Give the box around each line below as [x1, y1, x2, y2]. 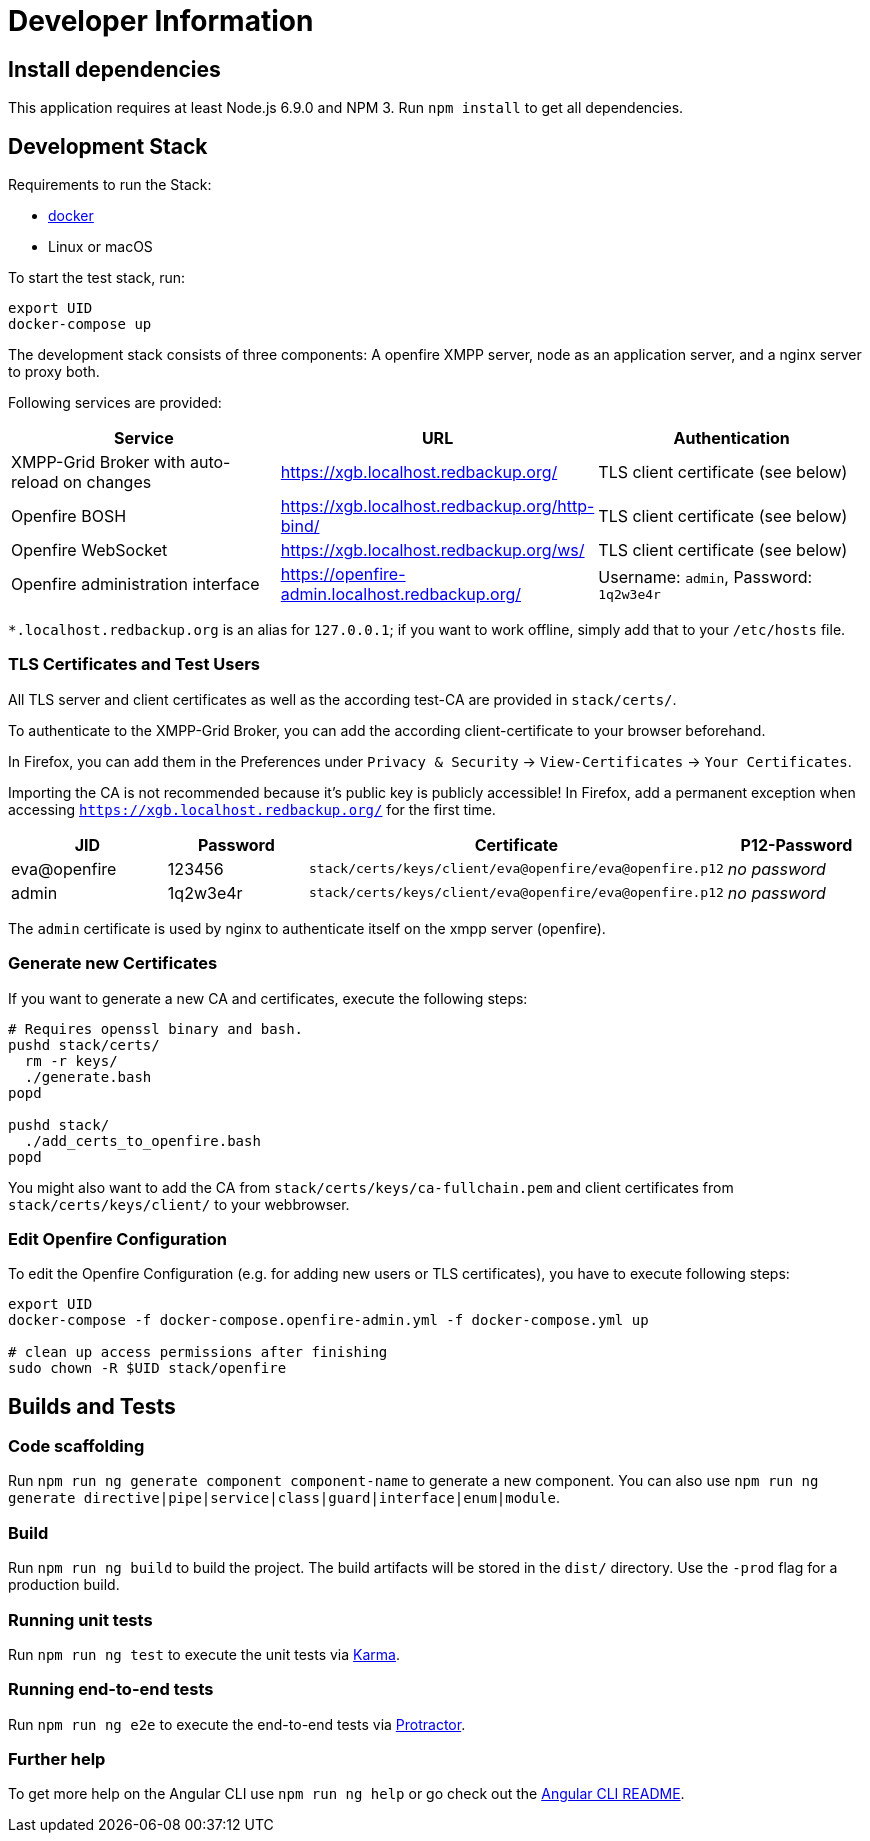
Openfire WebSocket [11, 540, 168, 561]
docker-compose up [8, 316, 152, 333]
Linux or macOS [48, 238, 153, 256]
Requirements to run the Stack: [8, 176, 212, 194]
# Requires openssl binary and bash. [8, 1020, 304, 1037]
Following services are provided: [8, 394, 222, 412]
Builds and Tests [8, 1393, 176, 1419]
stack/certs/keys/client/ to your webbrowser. [8, 1195, 350, 1213]
